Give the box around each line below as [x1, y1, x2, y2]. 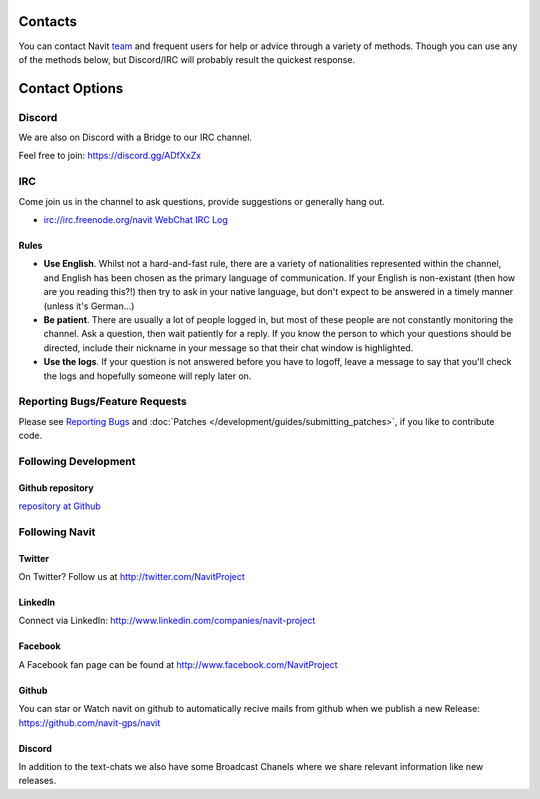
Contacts [18, 13, 78, 30]
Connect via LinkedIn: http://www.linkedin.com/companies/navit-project [18, 615, 316, 627]
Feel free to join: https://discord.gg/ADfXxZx [18, 150, 202, 162]
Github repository [18, 481, 94, 494]
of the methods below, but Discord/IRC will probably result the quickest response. [18, 53, 355, 65]
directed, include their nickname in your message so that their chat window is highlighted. [43, 341, 414, 354]
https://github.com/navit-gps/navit [18, 716, 161, 729]
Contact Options [18, 80, 124, 97]
